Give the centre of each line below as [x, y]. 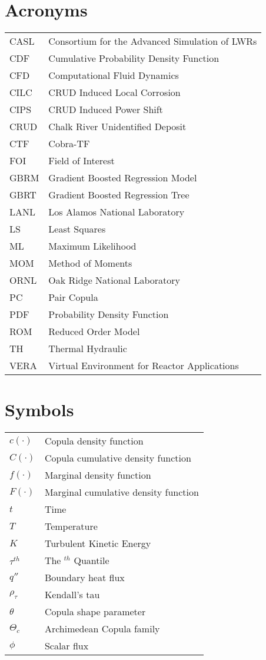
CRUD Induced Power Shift [106, 110]
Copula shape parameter [95, 612]
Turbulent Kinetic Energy [98, 543]
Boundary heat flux [84, 578]
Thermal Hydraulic [88, 349]
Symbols [39, 409]
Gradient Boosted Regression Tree [119, 195]
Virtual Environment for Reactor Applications [144, 366]
